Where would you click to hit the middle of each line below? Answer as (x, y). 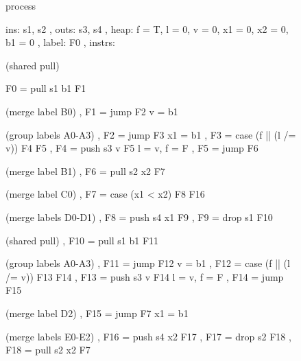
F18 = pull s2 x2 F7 (48, 350)
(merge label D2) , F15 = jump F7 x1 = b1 (97, 313)
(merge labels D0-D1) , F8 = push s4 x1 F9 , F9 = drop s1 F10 (139, 217)
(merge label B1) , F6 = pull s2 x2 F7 (85, 171)
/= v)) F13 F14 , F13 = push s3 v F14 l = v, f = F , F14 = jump (145, 276)
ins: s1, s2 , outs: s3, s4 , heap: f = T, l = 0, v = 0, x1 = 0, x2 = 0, (147, 28)
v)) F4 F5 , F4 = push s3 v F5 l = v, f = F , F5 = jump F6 (132, 148)
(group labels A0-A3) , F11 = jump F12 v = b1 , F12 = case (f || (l (148, 263)
